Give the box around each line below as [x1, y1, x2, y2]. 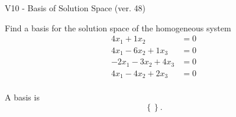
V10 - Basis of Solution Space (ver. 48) [5, 2, 146, 14]
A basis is [5, 91, 40, 103]
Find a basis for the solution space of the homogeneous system [5, 21, 231, 34]
